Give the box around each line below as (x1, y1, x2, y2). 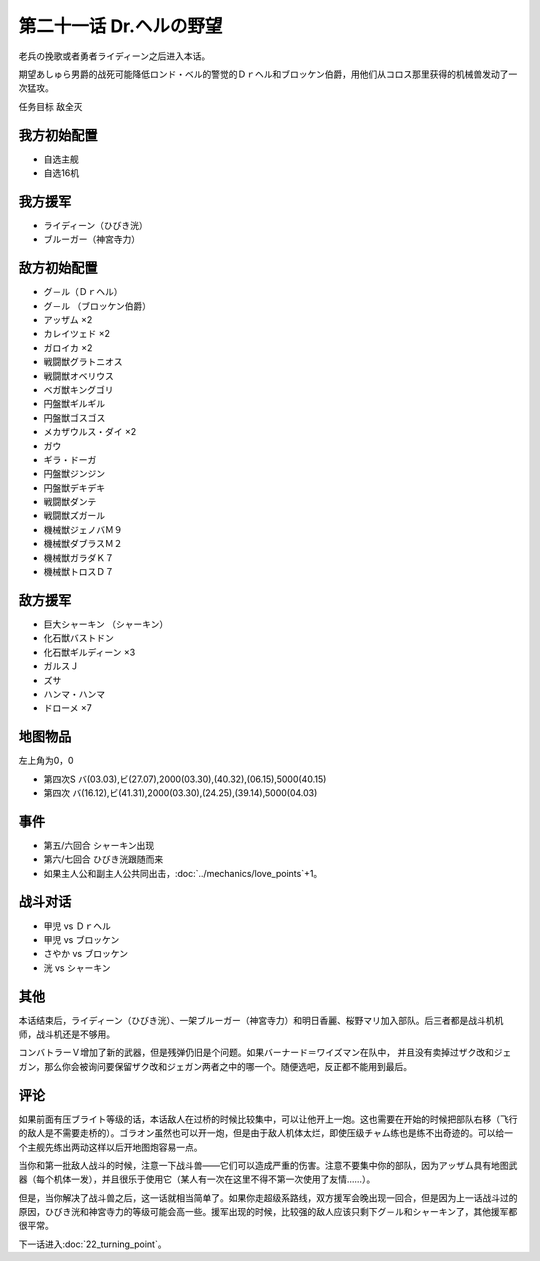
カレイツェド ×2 (43, 328, 110, 340)
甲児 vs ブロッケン (43, 933, 120, 945)
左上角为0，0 (18, 755, 74, 767)
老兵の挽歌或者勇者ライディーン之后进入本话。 (18, 50, 211, 62)
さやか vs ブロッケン (43, 948, 129, 960)
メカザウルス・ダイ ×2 (43, 426, 137, 438)
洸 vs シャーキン (43, 961, 111, 974)
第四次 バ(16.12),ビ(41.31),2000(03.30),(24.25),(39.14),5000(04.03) (43, 786, 318, 799)
